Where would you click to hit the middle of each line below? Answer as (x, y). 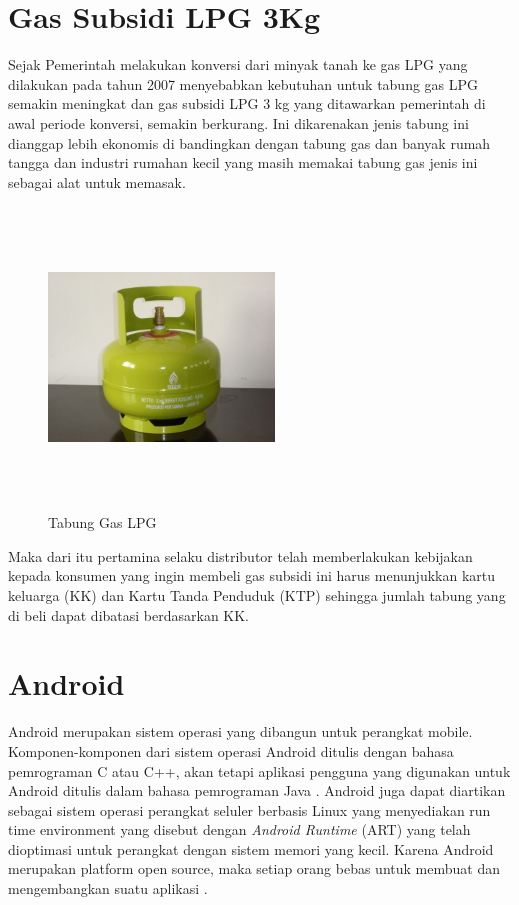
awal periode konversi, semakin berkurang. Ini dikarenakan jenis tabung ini (238, 122)
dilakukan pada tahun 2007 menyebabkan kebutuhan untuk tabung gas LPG (243, 83)
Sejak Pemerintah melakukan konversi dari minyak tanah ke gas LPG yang (238, 64)
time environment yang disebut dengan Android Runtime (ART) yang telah (239, 829)
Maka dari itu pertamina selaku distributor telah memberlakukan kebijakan (240, 555)
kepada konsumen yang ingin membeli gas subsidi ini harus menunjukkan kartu (252, 575)
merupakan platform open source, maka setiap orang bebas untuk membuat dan (254, 868)
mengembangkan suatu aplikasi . (108, 888)
